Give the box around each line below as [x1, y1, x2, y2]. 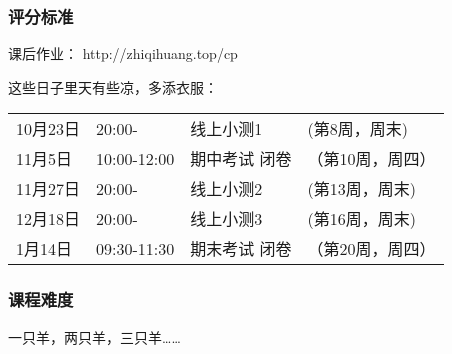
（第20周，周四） [307, 237, 436, 261]
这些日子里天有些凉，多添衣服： [8, 76, 218, 97]
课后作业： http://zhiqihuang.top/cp [8, 43, 238, 64]
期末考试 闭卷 [190, 237, 292, 261]
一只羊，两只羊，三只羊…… [8, 326, 181, 347]
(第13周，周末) [307, 177, 417, 201]
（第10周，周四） [307, 147, 436, 171]
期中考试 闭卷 [190, 147, 292, 171]
